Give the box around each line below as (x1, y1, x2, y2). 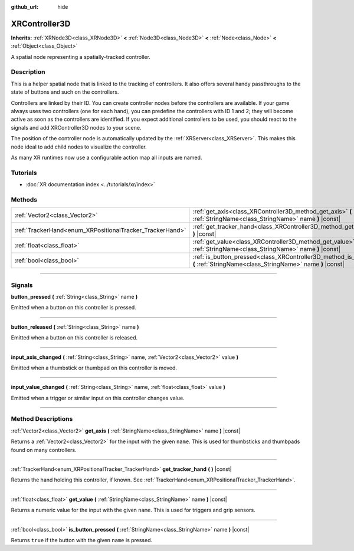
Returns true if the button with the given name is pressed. (11, 536, 153, 543)
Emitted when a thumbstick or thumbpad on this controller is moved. (11, 364, 177, 371)
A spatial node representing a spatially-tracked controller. (11, 53, 150, 60)
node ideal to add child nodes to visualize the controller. (11, 143, 147, 150)
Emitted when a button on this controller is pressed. (11, 304, 137, 311)
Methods (11, 195, 38, 203)
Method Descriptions (11, 415, 73, 423)
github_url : (11, 4, 38, 10)
